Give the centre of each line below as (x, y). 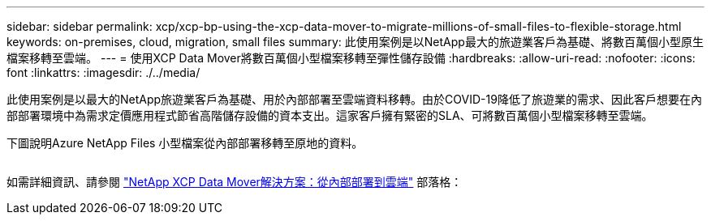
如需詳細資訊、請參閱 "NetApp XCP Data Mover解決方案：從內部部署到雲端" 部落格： (235, 182)
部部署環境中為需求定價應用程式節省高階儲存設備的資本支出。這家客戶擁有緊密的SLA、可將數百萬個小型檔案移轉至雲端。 (330, 115)
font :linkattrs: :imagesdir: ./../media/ (103, 72)
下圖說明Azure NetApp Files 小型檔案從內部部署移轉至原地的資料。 (185, 143)
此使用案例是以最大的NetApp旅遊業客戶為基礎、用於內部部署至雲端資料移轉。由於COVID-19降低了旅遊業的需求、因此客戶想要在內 (354, 99)
